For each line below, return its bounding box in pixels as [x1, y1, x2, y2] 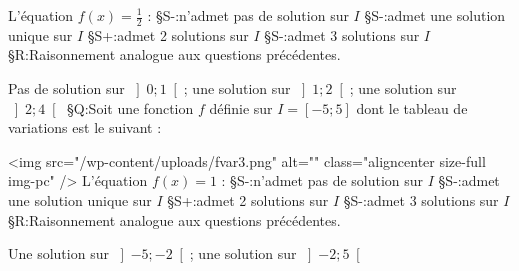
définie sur [209, 97, 273, 118]
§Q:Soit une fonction [67, 97, 194, 118]
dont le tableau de [356, 97, 468, 118]
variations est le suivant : [8, 117, 162, 138]
